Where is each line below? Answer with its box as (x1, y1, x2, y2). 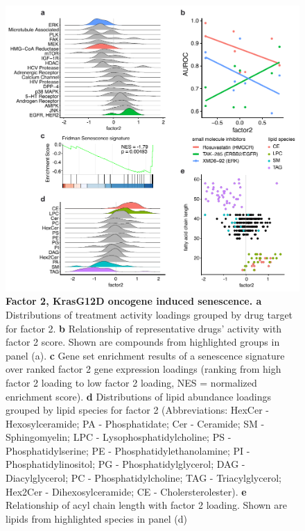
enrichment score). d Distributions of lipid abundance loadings (6, 389, 271, 403)
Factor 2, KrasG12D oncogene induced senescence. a (6, 294, 262, 308)
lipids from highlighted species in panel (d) (6, 511, 188, 525)
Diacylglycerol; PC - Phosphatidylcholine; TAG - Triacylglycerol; (6, 471, 281, 485)
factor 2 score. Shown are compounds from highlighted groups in (6, 335, 280, 349)
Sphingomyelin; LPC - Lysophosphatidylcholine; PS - (6, 430, 232, 444)
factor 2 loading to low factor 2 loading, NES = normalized (6, 375, 257, 389)
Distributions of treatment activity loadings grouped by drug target (6, 307, 293, 321)
